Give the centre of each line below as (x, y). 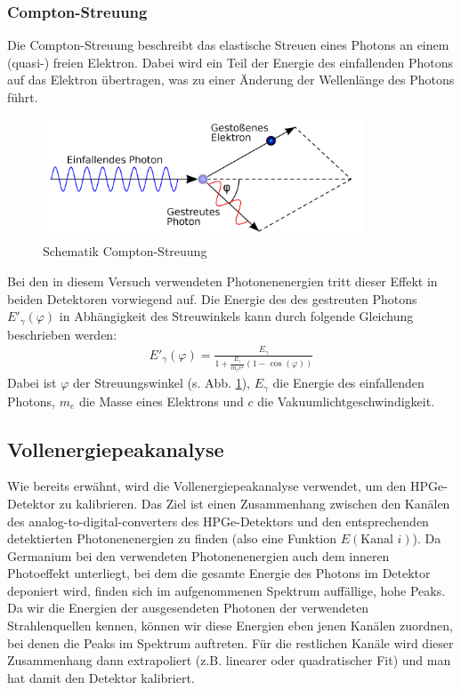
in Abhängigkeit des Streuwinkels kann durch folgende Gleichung (236, 316)
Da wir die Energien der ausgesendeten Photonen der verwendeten (188, 608)
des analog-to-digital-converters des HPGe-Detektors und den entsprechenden (218, 521)
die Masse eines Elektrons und (161, 401)
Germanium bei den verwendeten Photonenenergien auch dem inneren (198, 555)
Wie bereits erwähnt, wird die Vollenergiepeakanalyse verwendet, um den (207, 486)
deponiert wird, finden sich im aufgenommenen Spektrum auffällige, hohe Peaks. (226, 590)
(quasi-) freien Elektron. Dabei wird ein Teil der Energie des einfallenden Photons (230, 62)
